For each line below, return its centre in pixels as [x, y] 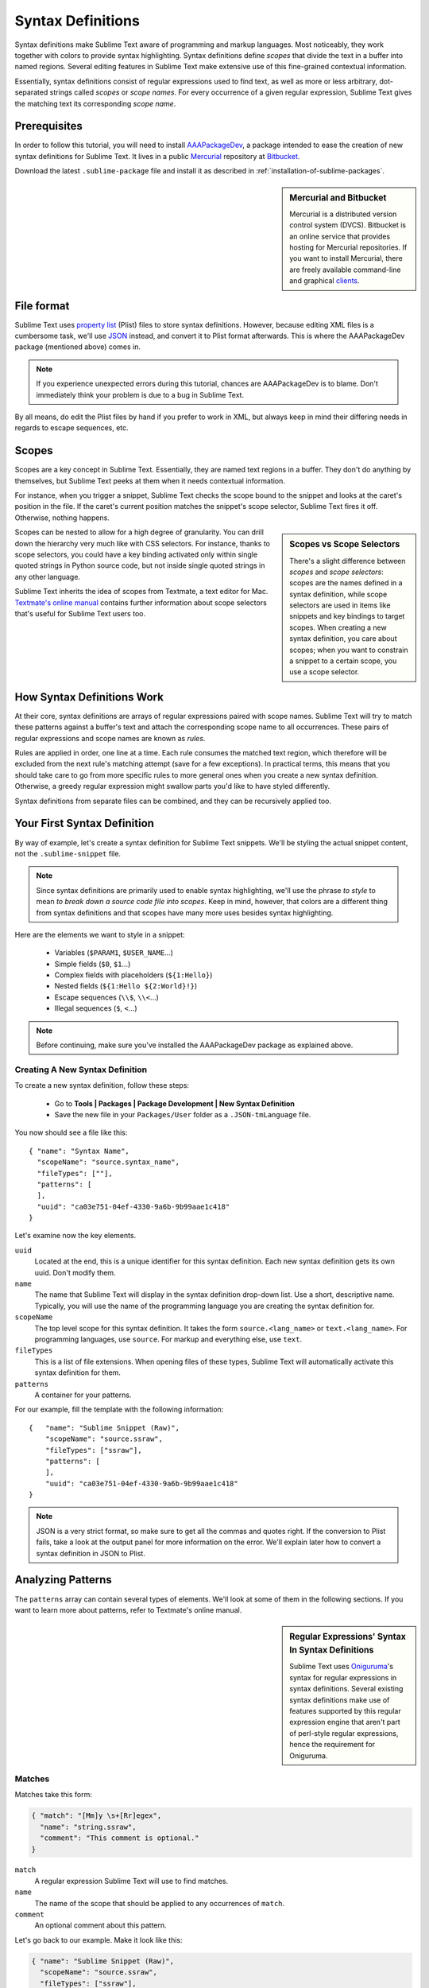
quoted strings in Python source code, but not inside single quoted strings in [140, 565]
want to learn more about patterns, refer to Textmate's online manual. [128, 1609]
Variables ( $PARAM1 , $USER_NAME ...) [114, 953]
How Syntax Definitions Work [89, 697]
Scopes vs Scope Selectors [345, 545]
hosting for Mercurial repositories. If [348, 247]
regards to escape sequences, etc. [71, 428]
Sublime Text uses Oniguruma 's [341, 1667]
